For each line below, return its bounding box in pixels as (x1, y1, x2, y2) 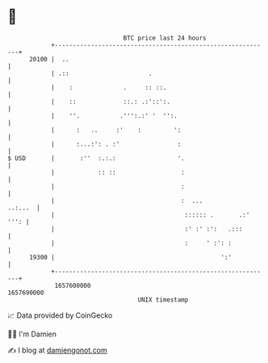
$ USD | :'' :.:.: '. (7, 154, 185, 163)
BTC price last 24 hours (123, 34, 207, 42)
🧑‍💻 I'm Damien (7, 329, 57, 339)
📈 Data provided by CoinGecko (7, 310, 113, 320)
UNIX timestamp (137, 295, 189, 304)
